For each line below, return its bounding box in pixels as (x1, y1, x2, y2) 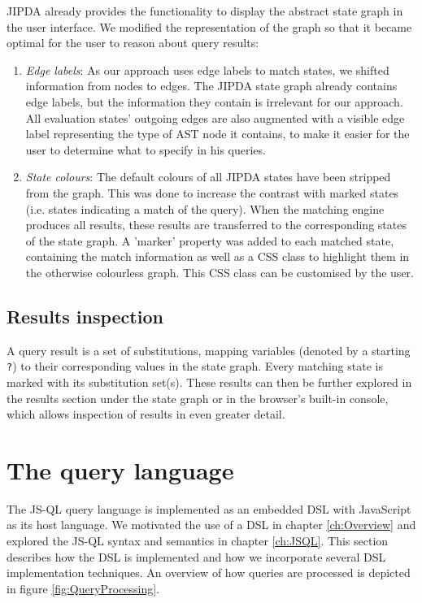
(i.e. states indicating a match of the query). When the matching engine (25, 200, 385, 217)
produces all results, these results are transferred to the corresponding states (25, 216, 407, 233)
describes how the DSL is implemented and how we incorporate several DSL (7, 548, 386, 565)
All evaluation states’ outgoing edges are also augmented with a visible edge (25, 109, 405, 126)
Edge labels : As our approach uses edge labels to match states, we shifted (25, 61, 389, 78)
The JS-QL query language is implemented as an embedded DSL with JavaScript (7, 500, 411, 517)
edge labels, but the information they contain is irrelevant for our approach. (25, 93, 403, 110)
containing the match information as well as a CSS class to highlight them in (25, 248, 410, 265)
